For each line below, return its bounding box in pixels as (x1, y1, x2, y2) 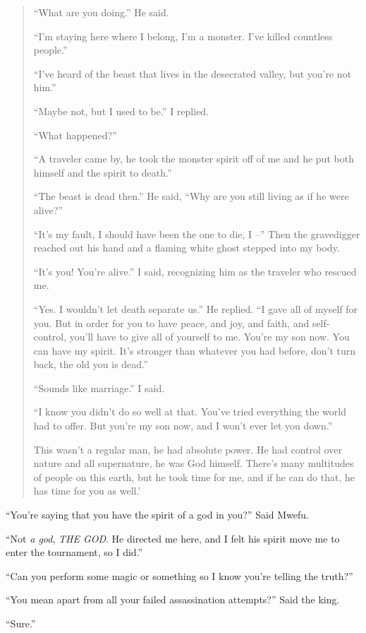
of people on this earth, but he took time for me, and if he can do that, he (33, 469, 355, 484)
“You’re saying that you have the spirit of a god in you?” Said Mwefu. (6, 507, 309, 522)
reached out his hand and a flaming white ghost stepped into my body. (33, 240, 340, 255)
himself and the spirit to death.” (33, 165, 172, 179)
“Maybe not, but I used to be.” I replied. (33, 103, 209, 118)
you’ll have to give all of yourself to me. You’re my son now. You (69, 329, 350, 344)
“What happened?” (33, 127, 117, 142)
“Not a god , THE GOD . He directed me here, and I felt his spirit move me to (6, 531, 340, 545)
